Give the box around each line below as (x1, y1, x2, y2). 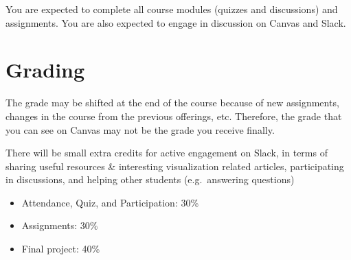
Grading (5, 56, 85, 84)
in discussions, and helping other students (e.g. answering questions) (5, 172, 295, 187)
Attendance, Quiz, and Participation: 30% (21, 195, 199, 209)
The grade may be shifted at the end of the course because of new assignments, (5, 95, 339, 110)
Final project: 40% (21, 241, 100, 256)
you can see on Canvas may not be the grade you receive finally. (5, 122, 275, 137)
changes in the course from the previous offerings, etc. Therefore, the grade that (5, 108, 342, 123)
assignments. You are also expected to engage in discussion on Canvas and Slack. (5, 15, 346, 29)
